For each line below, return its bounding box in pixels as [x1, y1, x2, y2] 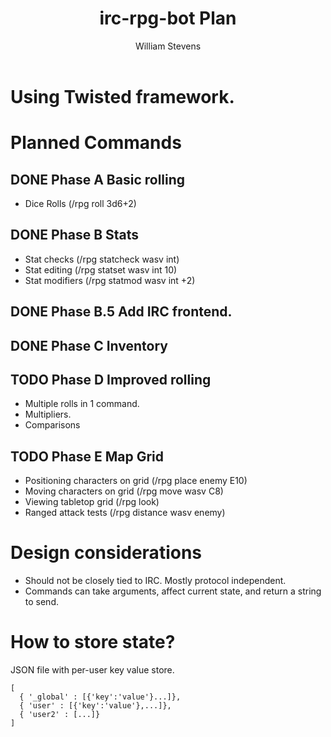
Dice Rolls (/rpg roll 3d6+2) [24, 197, 137, 209]
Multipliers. [24, 408, 72, 421]
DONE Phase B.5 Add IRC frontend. [10, 303, 233, 321]
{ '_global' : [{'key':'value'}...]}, [19, 692, 182, 702]
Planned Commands [10, 132, 182, 154]
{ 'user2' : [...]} [19, 710, 101, 720]
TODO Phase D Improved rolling [10, 371, 212, 388]
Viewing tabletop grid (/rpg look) [24, 496, 160, 508]
